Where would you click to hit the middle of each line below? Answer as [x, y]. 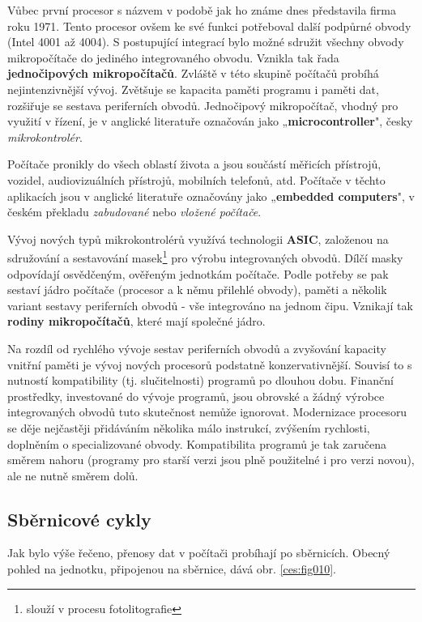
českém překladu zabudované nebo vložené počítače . [134, 212]
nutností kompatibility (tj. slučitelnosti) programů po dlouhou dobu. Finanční [201, 380]
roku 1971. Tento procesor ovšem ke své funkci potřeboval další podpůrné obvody [209, 26]
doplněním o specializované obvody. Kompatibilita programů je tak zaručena [197, 443]
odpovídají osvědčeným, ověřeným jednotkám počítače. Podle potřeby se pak [198, 273]
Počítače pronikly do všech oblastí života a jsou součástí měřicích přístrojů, [194, 164]
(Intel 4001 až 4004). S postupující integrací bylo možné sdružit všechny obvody [206, 42]
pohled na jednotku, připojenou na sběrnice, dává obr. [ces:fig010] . [172, 569]
